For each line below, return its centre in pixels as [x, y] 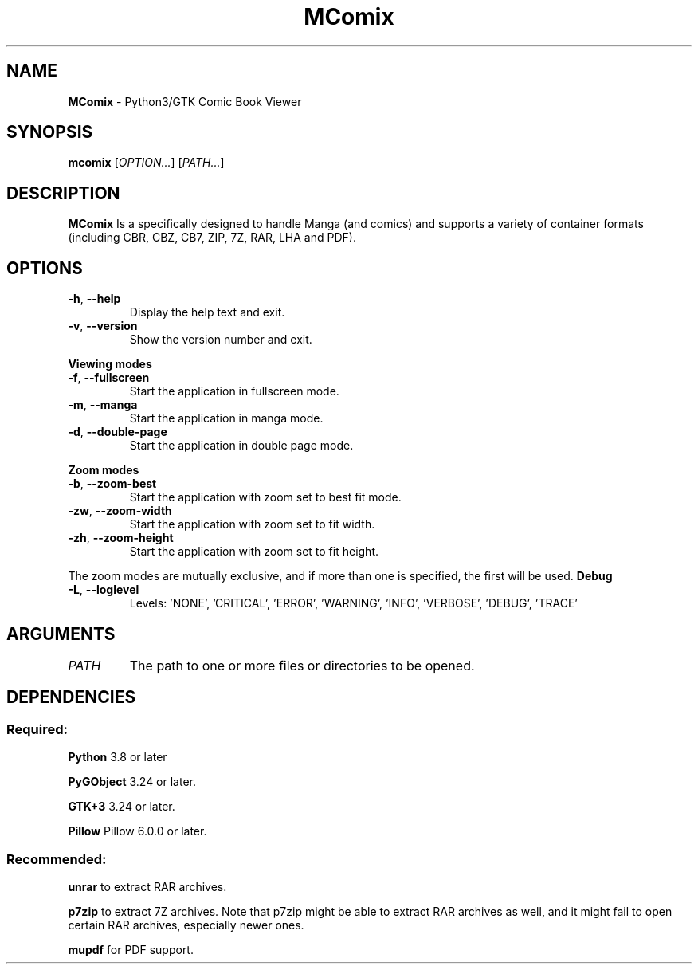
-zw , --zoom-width [120, 511]
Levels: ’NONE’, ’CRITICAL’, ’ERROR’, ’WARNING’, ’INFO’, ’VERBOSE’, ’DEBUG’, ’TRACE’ [353, 603]
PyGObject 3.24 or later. [132, 782]
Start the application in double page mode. [241, 446]
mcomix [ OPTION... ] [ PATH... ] [146, 163]
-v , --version [103, 326]
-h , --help [94, 299]
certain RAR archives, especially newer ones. [186, 925]
